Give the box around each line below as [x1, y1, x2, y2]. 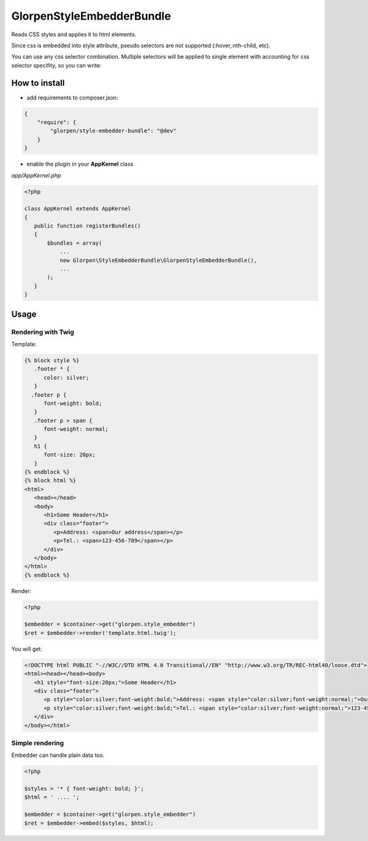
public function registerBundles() [34, 223, 141, 229]
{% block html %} [24, 477, 77, 484]
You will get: [11, 645, 42, 653]
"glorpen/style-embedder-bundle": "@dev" [50, 128, 177, 134]
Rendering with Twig [11, 328, 75, 336]
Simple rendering [11, 739, 64, 747]
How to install [11, 77, 65, 88]
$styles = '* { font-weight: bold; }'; [24, 785, 144, 793]
